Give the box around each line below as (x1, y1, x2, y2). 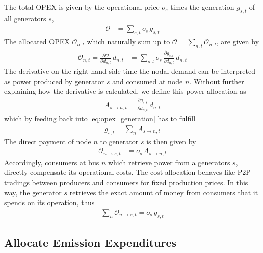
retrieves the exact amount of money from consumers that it (69, 187, 258, 197)
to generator (100, 136, 139, 146)
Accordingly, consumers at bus (4, 157, 99, 167)
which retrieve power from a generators (108, 157, 230, 167)
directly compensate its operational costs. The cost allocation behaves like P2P (4, 167, 251, 178)
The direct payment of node (4, 136, 91, 146)
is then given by (146, 136, 196, 146)
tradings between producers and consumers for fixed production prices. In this (4, 176, 248, 187)
